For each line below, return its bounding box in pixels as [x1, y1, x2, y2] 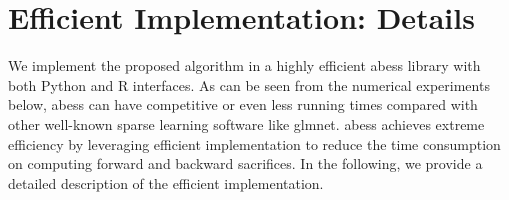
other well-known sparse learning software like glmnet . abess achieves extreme [8, 113, 485, 134]
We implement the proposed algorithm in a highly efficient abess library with [8, 55, 481, 76]
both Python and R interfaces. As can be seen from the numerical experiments [8, 74, 490, 95]
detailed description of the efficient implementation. [8, 172, 324, 193]
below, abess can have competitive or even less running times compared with [8, 94, 478, 115]
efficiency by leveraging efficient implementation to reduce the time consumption [8, 133, 501, 154]
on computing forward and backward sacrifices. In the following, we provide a [8, 153, 483, 174]
